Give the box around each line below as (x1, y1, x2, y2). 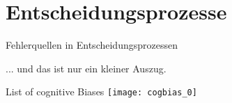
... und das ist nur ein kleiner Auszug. (6, 61, 167, 75)
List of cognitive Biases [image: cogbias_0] (6, 84, 197, 99)
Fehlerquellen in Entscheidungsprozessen (6, 38, 178, 52)
